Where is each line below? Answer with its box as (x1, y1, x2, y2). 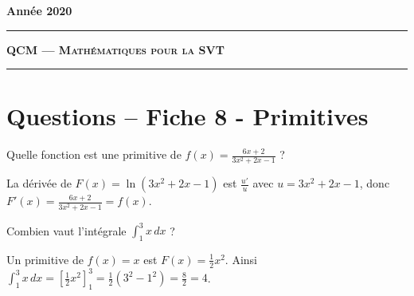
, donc (359, 175, 390, 191)
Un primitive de (6, 251, 84, 267)
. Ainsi (225, 251, 257, 267)
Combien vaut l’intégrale (6, 222, 127, 239)
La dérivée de (6, 175, 72, 191)
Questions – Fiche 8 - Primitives (6, 100, 369, 132)
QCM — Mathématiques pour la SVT (6, 41, 225, 57)
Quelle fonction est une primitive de (6, 146, 182, 163)
